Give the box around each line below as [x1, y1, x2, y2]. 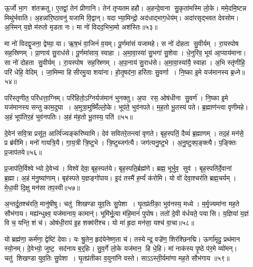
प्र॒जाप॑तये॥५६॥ [4, 147, 42, 157]
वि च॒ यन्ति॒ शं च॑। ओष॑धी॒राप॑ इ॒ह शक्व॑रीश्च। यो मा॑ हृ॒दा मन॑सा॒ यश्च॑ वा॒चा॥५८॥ [4, 217, 194, 228]
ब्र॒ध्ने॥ [230, 67, 245, 77]
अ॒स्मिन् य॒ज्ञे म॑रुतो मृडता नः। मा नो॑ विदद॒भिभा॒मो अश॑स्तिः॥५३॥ [4, 22, 158, 32]
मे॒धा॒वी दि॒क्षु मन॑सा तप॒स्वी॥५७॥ [4, 182, 80, 192]
